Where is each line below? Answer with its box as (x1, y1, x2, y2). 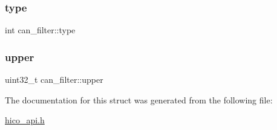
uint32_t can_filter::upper (5, 73, 103, 86)
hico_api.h (5, 114, 45, 126)
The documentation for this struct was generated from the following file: (5, 93, 273, 106)
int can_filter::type (5, 24, 76, 36)
